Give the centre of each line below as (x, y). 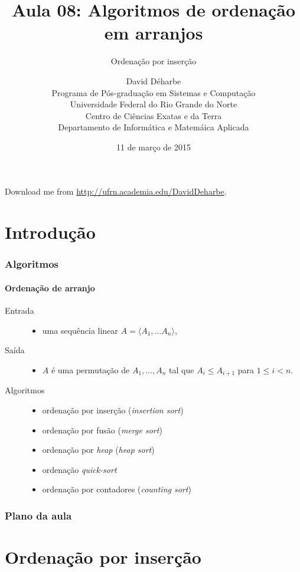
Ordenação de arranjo (50, 287)
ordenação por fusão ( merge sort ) (102, 430)
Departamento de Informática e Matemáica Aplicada (154, 127)
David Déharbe (154, 80)
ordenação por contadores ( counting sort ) (117, 489)
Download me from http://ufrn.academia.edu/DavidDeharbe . (116, 191)
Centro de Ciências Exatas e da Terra (154, 115)
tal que (182, 369)
